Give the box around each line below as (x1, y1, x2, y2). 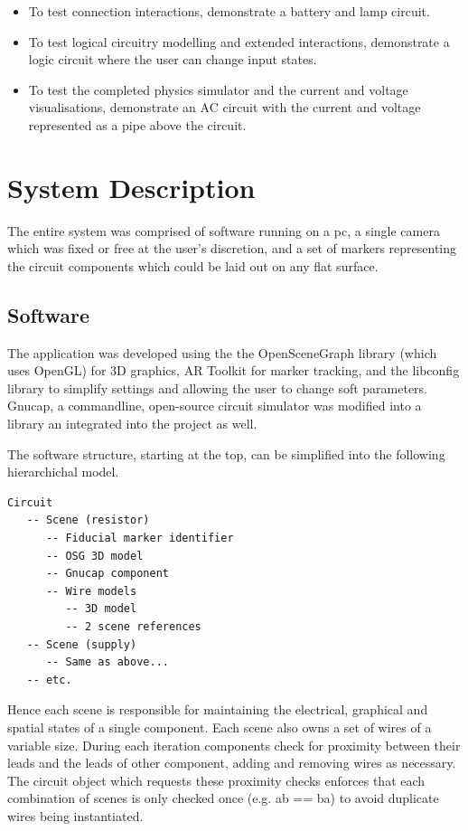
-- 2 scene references (65, 619, 201, 633)
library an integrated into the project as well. (7, 414, 257, 433)
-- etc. (26, 673, 72, 686)
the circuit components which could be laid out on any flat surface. (7, 256, 379, 275)
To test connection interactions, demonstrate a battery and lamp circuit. (28, 2, 430, 20)
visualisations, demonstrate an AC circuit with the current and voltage (28, 98, 421, 117)
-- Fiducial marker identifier (45, 532, 234, 545)
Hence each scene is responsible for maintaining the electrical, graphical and (7, 700, 428, 719)
